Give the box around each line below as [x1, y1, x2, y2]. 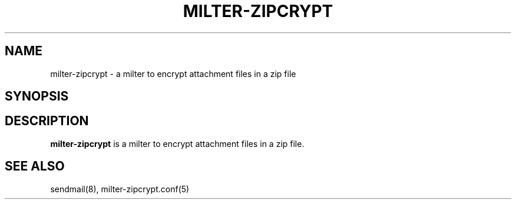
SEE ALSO [5, 159, 65, 174]
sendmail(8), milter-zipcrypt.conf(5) [50, 183, 190, 194]
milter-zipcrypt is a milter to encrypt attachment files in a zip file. [50, 138, 305, 149]
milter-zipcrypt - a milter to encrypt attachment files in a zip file [50, 68, 296, 79]
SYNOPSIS [5, 89, 69, 104]
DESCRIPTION [5, 113, 89, 129]
